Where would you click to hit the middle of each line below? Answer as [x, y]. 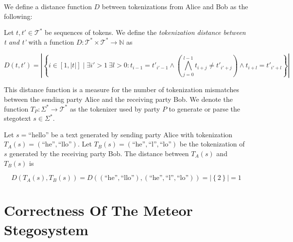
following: [18, 16]
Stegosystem [46, 229]
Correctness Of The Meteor [98, 210]
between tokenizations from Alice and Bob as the [175, 6]
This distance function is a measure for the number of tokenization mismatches [121, 89]
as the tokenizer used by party [115, 108]
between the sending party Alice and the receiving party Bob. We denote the [118, 99]
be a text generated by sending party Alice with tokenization [142, 134]
